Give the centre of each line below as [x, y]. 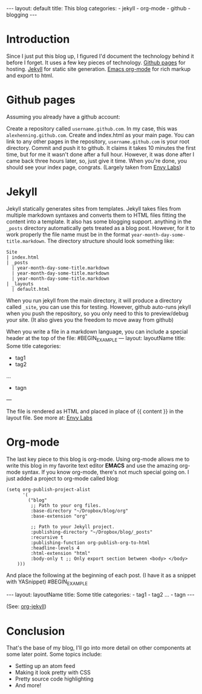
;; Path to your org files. [66, 505]
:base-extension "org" [59, 516]
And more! [28, 685]
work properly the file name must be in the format [68, 234]
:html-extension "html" [60, 553]
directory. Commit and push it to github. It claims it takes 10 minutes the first [101, 148]
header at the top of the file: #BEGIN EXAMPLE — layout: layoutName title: [96, 338]
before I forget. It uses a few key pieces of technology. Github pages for [96, 63]
